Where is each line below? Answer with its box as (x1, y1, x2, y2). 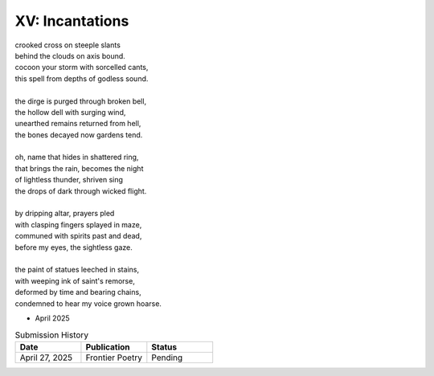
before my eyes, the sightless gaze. (14, 242, 133, 252)
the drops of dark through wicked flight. (14, 186, 147, 196)
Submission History (14, 329, 88, 341)
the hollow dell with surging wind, (14, 107, 126, 116)
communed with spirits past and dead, (14, 231, 142, 241)
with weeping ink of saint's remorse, (14, 276, 136, 285)
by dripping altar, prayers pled (14, 209, 115, 219)
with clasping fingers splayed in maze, (14, 219, 142, 229)
